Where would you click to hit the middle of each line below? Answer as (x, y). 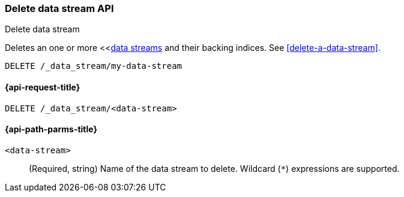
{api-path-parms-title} (51, 129)
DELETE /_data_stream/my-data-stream (94, 66)
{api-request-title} (43, 87)
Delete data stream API (59, 8)
